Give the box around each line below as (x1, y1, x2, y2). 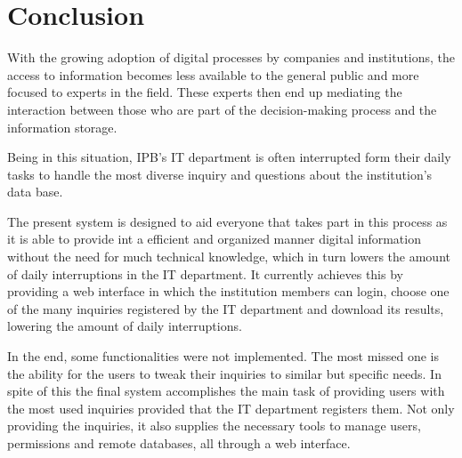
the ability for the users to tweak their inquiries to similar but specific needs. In (7, 364, 442, 382)
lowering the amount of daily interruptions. (7, 317, 242, 335)
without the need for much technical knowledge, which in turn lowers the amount (7, 247, 450, 266)
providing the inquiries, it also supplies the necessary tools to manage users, (7, 416, 421, 435)
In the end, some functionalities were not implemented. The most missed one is (7, 347, 439, 366)
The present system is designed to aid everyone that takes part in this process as (7, 212, 448, 230)
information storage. (7, 117, 118, 136)
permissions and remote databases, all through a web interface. (7, 434, 351, 452)
